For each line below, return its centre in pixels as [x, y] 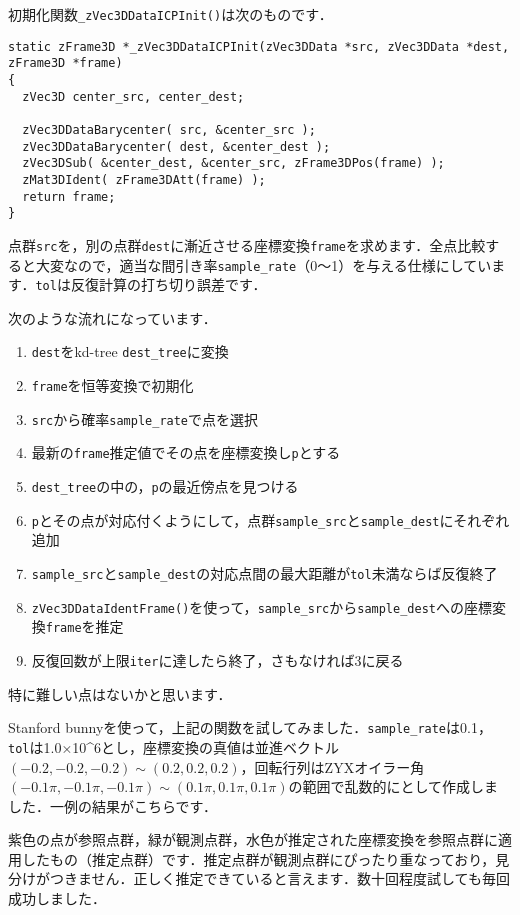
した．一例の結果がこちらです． [113, 805]
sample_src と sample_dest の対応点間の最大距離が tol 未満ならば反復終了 [264, 572]
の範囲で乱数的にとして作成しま [393, 786]
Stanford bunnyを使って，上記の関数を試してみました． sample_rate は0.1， [250, 727]
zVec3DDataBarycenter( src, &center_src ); [169, 129]
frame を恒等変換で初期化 [112, 385]
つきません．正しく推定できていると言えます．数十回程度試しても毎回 [279, 878]
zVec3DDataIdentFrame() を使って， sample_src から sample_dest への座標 [261, 606]
